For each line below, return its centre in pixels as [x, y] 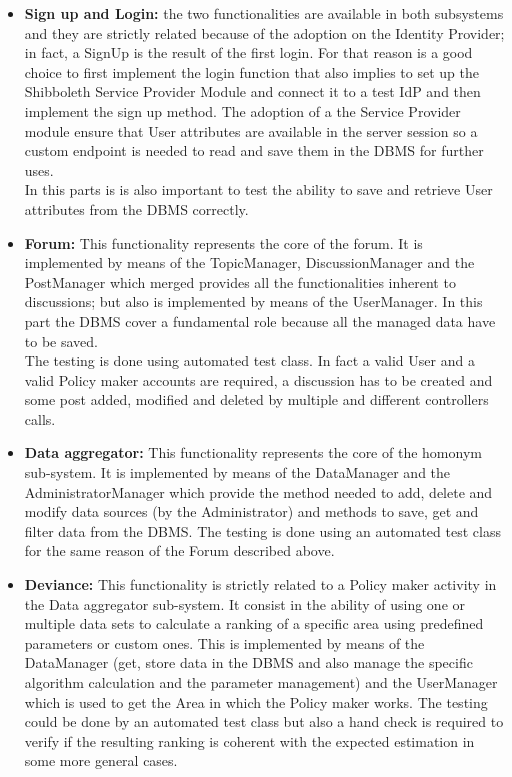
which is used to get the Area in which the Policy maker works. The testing [256, 701]
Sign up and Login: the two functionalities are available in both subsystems [264, 13]
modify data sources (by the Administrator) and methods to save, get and [251, 511]
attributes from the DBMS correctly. [136, 208]
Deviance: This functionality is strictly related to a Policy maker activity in [260, 584]
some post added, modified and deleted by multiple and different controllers [256, 399]
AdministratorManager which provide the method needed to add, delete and [258, 491]
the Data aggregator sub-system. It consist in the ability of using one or [244, 603]
